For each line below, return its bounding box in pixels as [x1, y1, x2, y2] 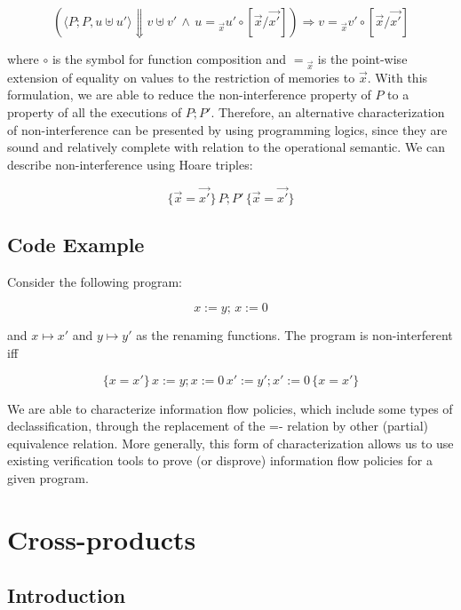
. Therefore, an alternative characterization [211, 102, 445, 121]
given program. [7, 468, 89, 487]
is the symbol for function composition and [52, 50, 287, 67]
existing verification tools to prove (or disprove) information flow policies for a [7, 451, 433, 470]
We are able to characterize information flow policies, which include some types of [7, 399, 453, 417]
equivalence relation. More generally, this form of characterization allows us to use [7, 433, 454, 452]
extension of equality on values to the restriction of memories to [7, 67, 355, 86]
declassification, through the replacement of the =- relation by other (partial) [7, 416, 429, 435]
